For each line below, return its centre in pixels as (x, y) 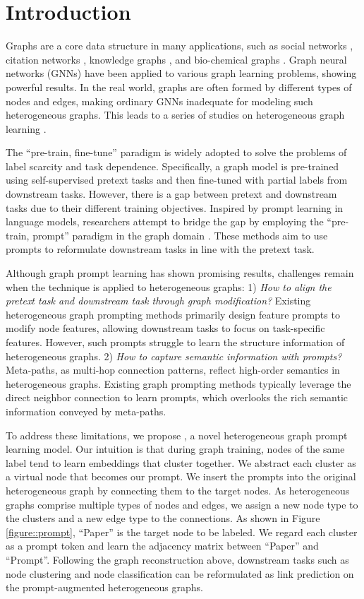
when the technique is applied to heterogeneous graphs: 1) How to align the (169, 286)
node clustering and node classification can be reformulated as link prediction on (180, 573)
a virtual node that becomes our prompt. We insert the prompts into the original (181, 476)
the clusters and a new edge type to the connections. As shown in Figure (163, 518)
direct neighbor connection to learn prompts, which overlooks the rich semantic (177, 397)
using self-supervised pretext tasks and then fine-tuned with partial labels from (177, 180)
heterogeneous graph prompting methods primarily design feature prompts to (173, 314)
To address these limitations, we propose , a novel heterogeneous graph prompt (177, 435)
